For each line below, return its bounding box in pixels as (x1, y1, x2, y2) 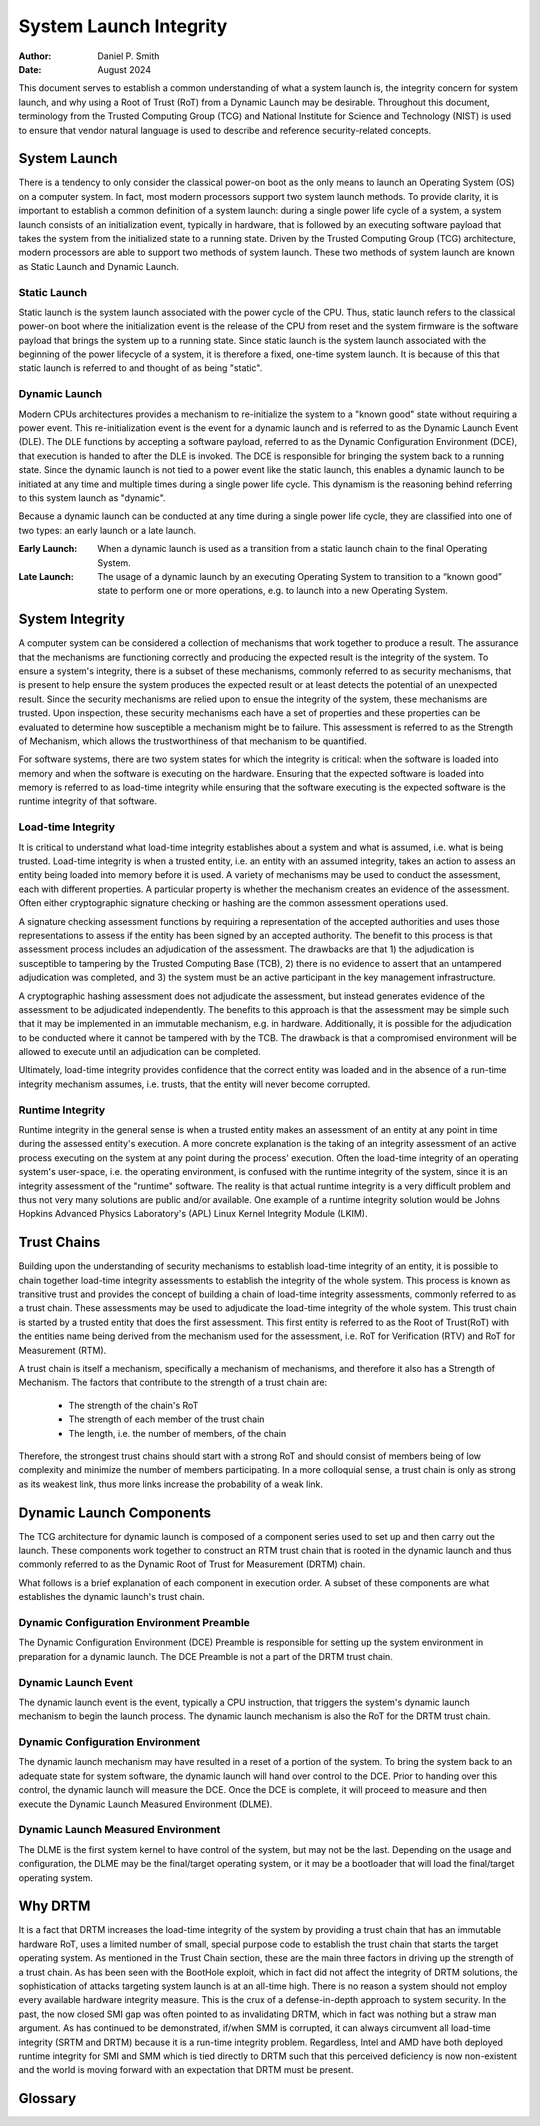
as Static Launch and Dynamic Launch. (18, 260, 180, 272)
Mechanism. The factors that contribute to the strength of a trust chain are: (18, 1376, 328, 1389)
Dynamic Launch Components (18, 1504, 212, 1521)
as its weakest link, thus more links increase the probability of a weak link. (18, 1478, 324, 1490)
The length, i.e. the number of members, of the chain (68, 1427, 287, 1439)
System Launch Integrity (18, 15, 228, 37)
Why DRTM (18, 1898, 91, 1915)
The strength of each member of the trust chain (68, 1413, 265, 1425)
